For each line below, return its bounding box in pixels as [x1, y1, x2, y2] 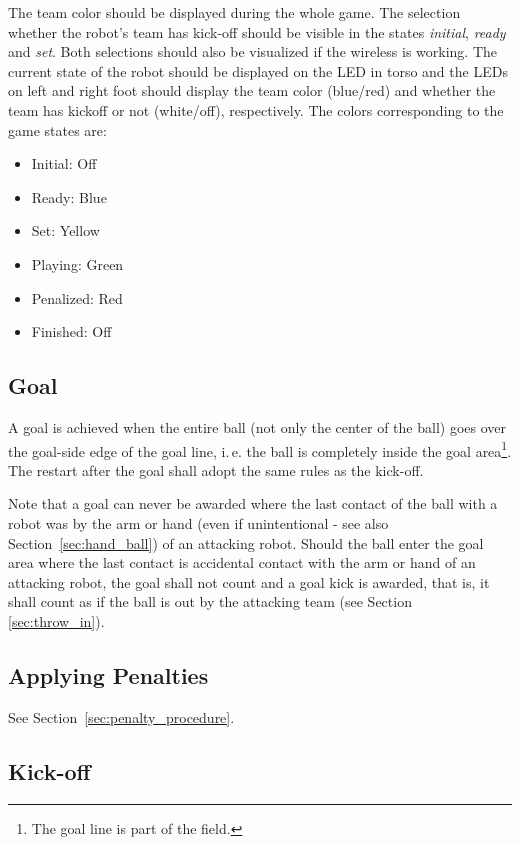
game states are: [8, 119, 107, 140]
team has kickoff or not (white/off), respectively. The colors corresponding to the [8, 99, 504, 120]
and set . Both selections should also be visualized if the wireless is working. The [8, 41, 498, 62]
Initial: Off [31, 153, 97, 174]
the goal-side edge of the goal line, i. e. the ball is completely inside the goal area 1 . [8, 437, 512, 461]
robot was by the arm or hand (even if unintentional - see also [8, 512, 389, 533]
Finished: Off [31, 321, 112, 342]
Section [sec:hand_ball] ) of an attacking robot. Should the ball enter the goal [8, 532, 484, 553]
